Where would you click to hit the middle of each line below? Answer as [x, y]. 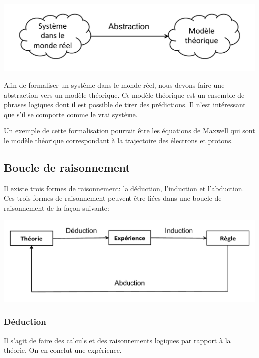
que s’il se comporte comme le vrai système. [71, 114]
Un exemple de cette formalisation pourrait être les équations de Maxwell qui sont [129, 131]
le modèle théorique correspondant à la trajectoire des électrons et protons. [119, 140]
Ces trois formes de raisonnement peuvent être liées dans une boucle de [113, 198]
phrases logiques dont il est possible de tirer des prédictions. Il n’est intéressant [125, 104]
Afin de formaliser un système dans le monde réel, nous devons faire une [114, 84]
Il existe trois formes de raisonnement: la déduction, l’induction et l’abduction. [124, 188]
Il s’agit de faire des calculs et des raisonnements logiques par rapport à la [117, 340]
